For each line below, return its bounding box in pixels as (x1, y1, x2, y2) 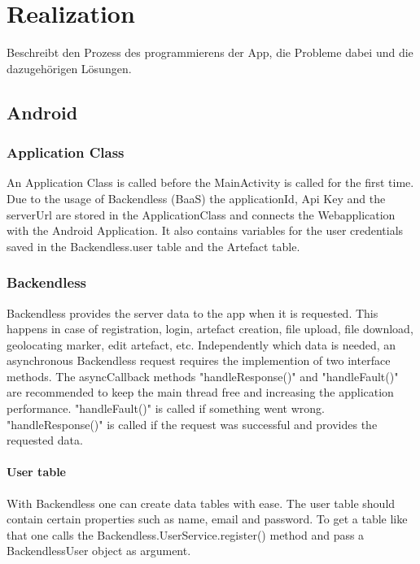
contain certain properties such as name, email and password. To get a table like (7, 510, 408, 527)
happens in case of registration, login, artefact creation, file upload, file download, (7, 320, 413, 337)
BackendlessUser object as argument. (7, 542, 191, 559)
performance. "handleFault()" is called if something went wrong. (7, 400, 325, 417)
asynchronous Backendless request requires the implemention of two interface (7, 352, 391, 369)
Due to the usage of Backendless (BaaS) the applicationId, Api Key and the (7, 189, 386, 206)
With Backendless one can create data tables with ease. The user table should (7, 494, 396, 511)
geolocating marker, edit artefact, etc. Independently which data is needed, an (7, 336, 396, 353)
